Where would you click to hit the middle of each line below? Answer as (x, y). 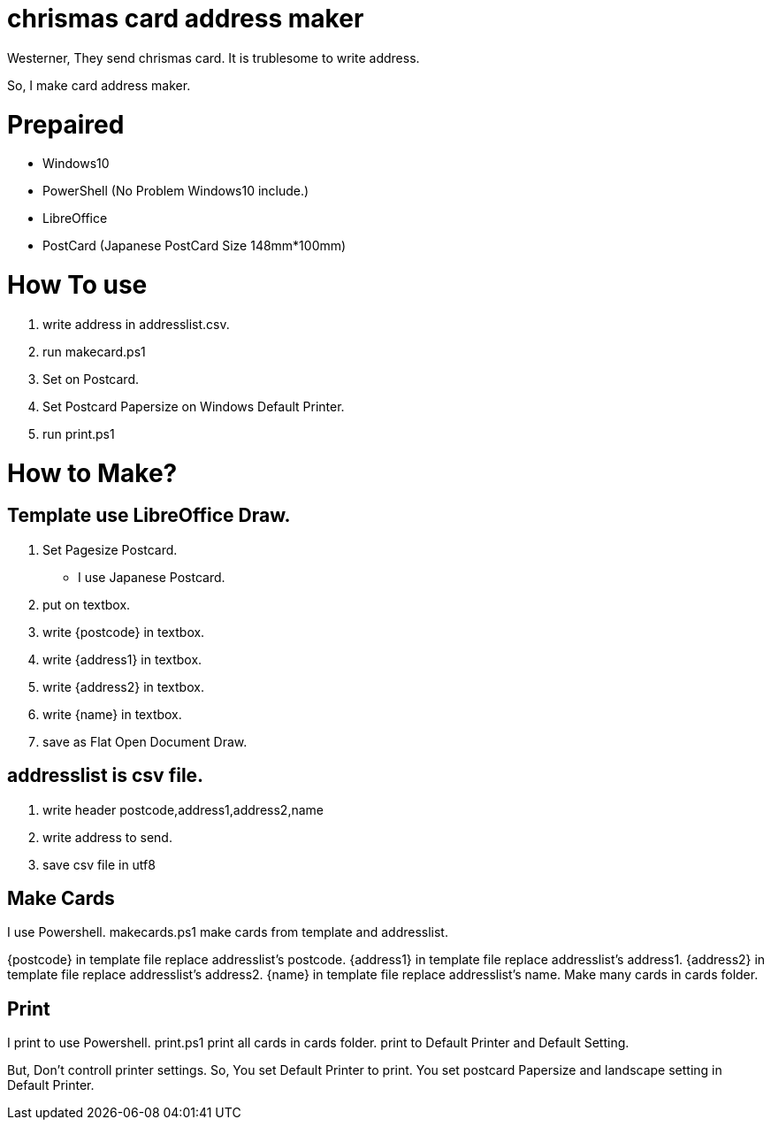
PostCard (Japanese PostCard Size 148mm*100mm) (195, 246)
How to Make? (92, 473)
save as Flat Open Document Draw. (145, 741)
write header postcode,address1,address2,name (183, 809)
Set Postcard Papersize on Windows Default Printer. (194, 406)
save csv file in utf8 (99, 864)
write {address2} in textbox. (123, 686)
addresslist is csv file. (106, 776)
